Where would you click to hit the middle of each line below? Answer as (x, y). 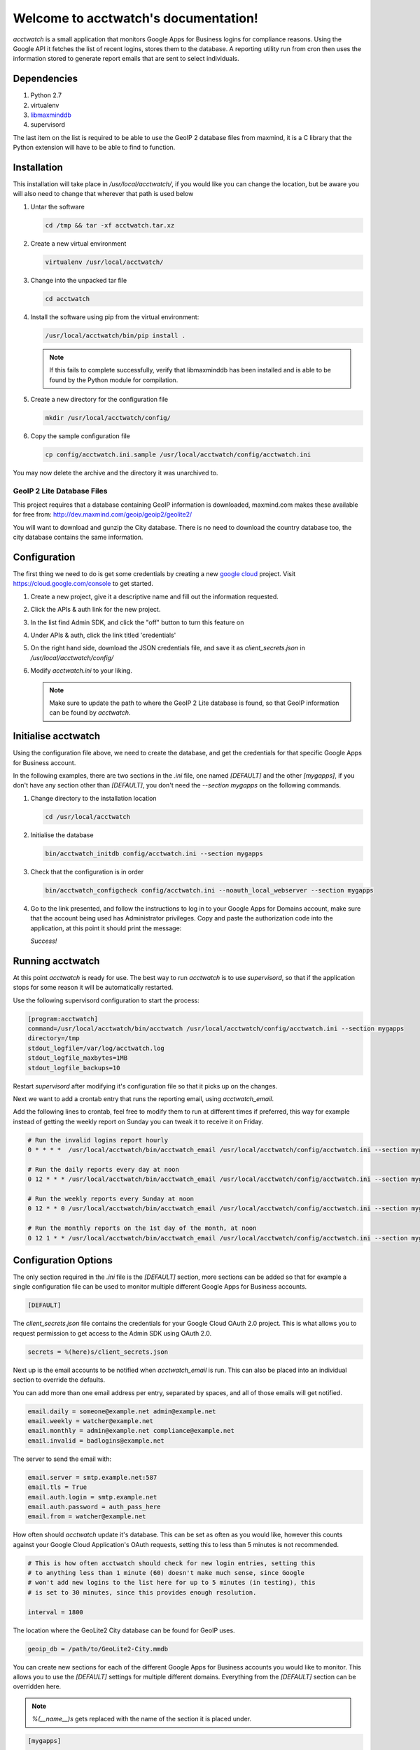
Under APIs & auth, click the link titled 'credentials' (103, 635)
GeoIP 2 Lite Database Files (60, 491)
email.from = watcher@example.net (87, 1517)
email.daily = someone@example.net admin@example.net (122, 1411)
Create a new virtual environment (78, 243)
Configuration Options (63, 1260)
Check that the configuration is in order (87, 871)
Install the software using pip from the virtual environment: (115, 317)
